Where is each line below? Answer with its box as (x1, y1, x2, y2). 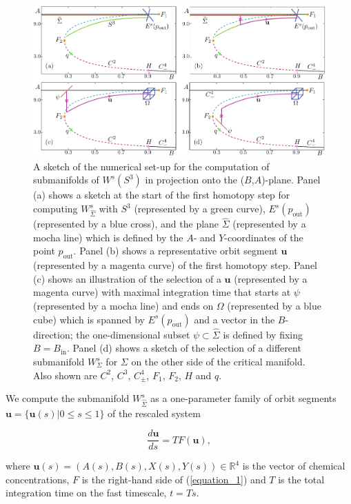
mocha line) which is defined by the (33, 230, 183, 244)
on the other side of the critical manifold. (131, 354, 305, 369)
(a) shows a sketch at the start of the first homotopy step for (33, 188, 290, 202)
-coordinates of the (224, 230, 303, 244)
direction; (33, 327, 73, 341)
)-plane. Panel (261, 172, 321, 187)
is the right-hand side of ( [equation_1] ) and (81, 472, 266, 486)
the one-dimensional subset (76, 327, 190, 341)
